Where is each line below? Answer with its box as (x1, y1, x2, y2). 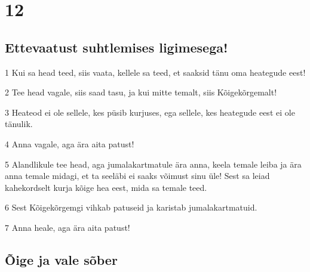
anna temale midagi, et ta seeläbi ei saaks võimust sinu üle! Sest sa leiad (5, 169, 270, 182)
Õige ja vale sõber (5, 250, 118, 268)
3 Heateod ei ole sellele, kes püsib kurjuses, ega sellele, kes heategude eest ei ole (5, 106, 295, 118)
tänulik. (5, 118, 33, 130)
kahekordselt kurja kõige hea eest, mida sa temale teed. (5, 181, 207, 193)
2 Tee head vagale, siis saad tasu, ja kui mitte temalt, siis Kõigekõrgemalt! (5, 86, 277, 98)
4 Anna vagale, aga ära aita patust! (5, 137, 134, 150)
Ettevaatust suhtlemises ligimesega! (5, 38, 228, 56)
